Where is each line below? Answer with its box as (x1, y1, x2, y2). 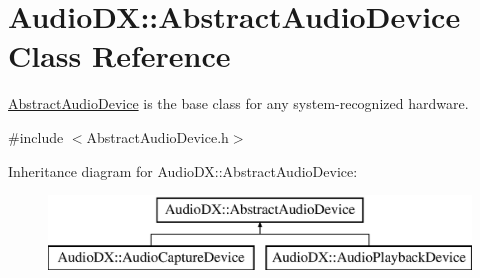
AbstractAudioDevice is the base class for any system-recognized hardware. (8, 93, 469, 114)
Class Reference (8, 35, 231, 76)
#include (8, 126, 64, 147)
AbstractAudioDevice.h (86, 126, 229, 147)
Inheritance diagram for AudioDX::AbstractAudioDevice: (8, 160, 358, 181)
